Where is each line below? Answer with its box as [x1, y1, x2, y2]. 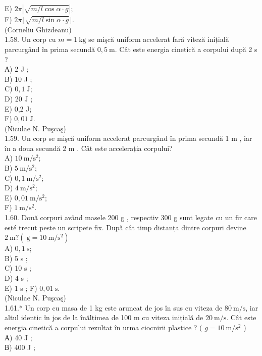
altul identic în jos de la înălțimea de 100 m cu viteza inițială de [5, 312, 203, 323]
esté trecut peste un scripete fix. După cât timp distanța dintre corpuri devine [5, 222, 246, 232]
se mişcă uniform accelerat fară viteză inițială [88, 34, 229, 44]
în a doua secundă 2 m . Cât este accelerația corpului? [5, 142, 173, 153]
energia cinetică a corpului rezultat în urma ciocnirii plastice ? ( [5, 322, 202, 332]
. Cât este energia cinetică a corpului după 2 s [115, 43, 257, 54]
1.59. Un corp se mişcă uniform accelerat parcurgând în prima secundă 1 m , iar [5, 133, 252, 143]
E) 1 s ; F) [5, 282, 37, 293]
